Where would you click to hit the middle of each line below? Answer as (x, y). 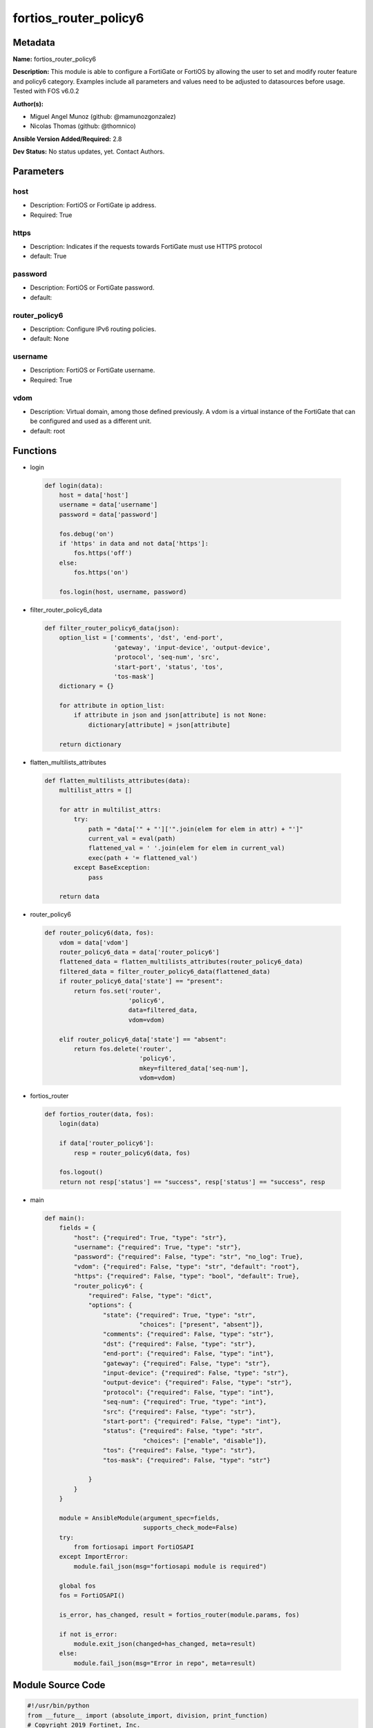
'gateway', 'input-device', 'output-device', (192, 647)
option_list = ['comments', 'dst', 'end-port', (141, 638)
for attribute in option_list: (112, 706)
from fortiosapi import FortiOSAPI (134, 1547)
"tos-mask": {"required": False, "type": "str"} (186, 1460)
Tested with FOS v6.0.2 (46, 91)
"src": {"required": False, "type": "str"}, (179, 1411)
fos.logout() (81, 1172)
